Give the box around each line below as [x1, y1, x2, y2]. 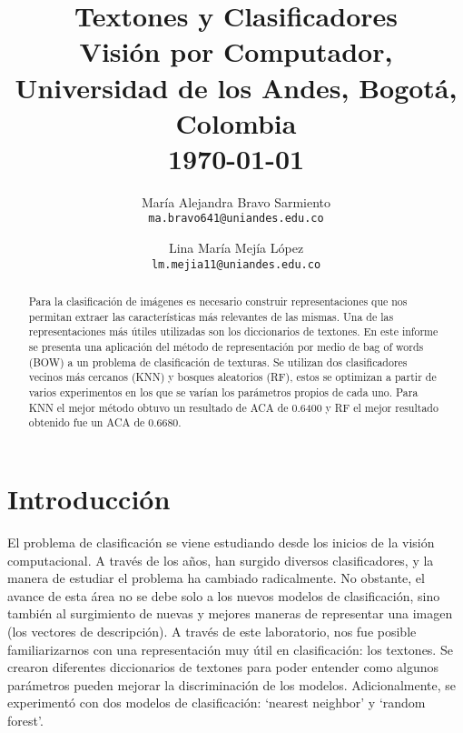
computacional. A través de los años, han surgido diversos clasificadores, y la [7, 550, 434, 569]
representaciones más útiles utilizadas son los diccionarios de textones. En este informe [28, 324, 438, 339]
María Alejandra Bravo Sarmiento [141, 192, 331, 211]
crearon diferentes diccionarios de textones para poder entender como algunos [7, 658, 439, 677]
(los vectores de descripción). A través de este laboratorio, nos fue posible [7, 621, 417, 640]
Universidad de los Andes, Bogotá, [15, 68, 458, 105]
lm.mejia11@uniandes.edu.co [151, 257, 321, 271]
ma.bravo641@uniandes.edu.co [148, 212, 324, 226]
